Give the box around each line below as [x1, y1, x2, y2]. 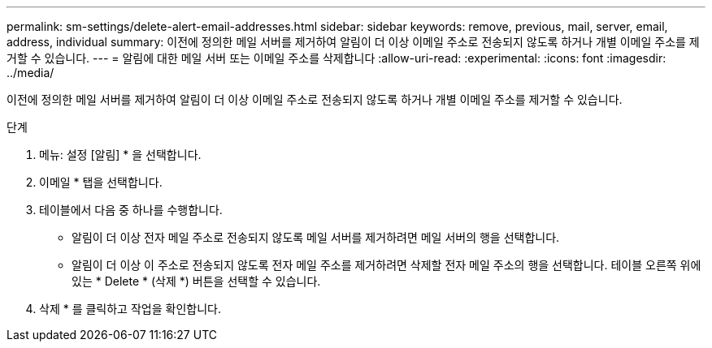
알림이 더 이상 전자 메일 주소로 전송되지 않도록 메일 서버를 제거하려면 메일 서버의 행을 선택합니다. [72, 230, 560, 244]
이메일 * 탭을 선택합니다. [39, 175, 163, 189]
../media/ [7, 66, 54, 79]
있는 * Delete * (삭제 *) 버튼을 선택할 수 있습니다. [72, 274, 321, 288]
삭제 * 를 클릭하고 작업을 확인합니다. [39, 302, 221, 316]
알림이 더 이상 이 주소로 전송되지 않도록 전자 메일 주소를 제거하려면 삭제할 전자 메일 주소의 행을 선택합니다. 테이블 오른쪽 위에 [72, 258, 701, 272]
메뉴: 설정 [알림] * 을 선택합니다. [39, 148, 202, 161]
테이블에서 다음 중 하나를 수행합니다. [39, 203, 223, 217]
